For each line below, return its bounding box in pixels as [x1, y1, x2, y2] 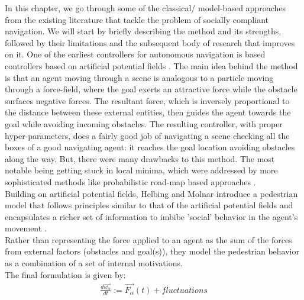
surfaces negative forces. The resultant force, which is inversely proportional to [5, 94, 290, 107]
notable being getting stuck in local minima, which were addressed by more [5, 164, 278, 176]
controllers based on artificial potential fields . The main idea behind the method [5, 59, 298, 72]
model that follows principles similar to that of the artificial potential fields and [5, 199, 293, 211]
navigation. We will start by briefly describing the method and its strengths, [5, 25, 282, 37]
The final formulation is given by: [5, 268, 126, 280]
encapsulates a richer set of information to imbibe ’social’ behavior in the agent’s [5, 210, 298, 222]
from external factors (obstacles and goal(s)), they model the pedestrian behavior [5, 245, 299, 257]
